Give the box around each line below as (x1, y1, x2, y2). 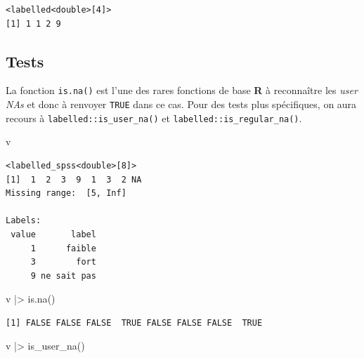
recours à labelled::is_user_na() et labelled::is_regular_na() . (6, 110, 302, 125)
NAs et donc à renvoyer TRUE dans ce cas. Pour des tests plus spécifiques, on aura (6, 97, 357, 112)
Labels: (6, 216, 41, 226)
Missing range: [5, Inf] (6, 188, 126, 199)
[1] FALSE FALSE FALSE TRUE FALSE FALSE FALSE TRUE (6, 317, 263, 328)
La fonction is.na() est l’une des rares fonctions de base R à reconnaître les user (6, 83, 358, 98)
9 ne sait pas (30, 270, 96, 281)
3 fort (30, 257, 96, 267)
